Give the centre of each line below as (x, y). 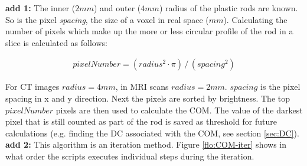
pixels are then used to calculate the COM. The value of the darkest (179, 110)
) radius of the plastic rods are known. (228, 8)
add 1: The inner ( (40, 8)
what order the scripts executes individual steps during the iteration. (130, 156)
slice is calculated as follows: (56, 42)
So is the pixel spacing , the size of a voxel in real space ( (107, 19)
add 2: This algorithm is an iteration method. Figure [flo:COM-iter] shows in (146, 144)
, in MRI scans (142, 87)
